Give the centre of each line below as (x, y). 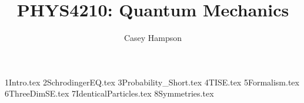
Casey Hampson (153, 38)
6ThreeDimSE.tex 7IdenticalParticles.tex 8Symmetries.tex (109, 93)
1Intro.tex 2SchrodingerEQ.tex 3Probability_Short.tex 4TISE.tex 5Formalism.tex (152, 82)
